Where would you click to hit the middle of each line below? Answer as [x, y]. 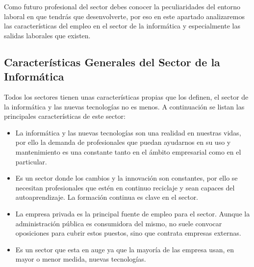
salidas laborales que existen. [47, 35]
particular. [31, 161]
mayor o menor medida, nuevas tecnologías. [81, 259]
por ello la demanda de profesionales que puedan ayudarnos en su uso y [123, 142]
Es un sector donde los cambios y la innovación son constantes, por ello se [127, 178]
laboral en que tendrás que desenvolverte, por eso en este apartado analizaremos [124, 16]
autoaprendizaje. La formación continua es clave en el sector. [107, 197]
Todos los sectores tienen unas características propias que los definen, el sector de [126, 96]
